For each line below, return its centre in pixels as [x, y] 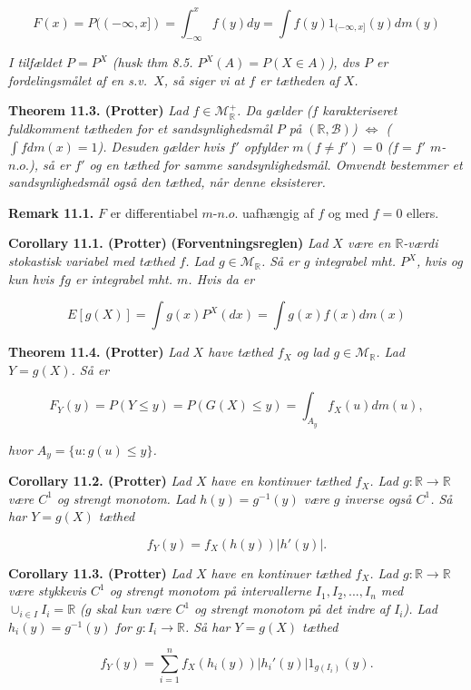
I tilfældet [35, 62]
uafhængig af [278, 212]
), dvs [343, 62]
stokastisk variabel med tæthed [92, 261]
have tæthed [240, 352]
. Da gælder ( [275, 110]
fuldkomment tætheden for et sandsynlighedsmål [140, 128]
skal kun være [133, 609]
